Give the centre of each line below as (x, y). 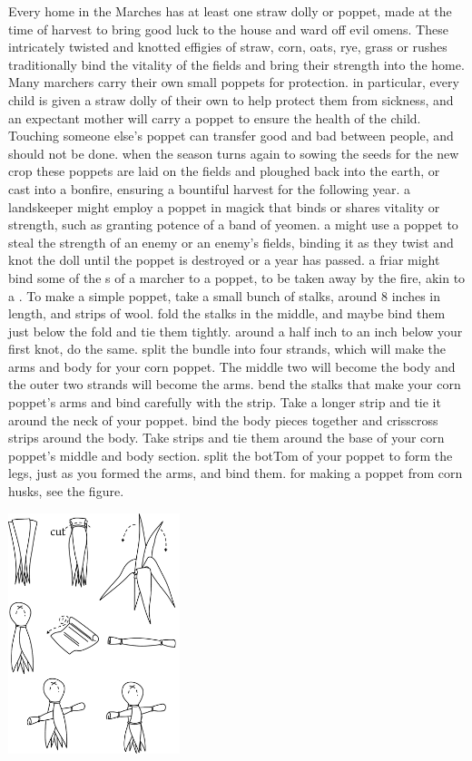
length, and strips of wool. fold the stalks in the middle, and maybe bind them (227, 313)
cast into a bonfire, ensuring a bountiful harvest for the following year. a (210, 188)
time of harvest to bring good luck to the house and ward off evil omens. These (228, 29)
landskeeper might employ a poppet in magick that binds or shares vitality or (224, 206)
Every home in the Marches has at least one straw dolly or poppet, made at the (230, 11)
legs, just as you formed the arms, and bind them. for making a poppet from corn (236, 473)
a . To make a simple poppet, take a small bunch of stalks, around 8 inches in (225, 295)
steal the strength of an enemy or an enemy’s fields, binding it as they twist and (231, 242)
